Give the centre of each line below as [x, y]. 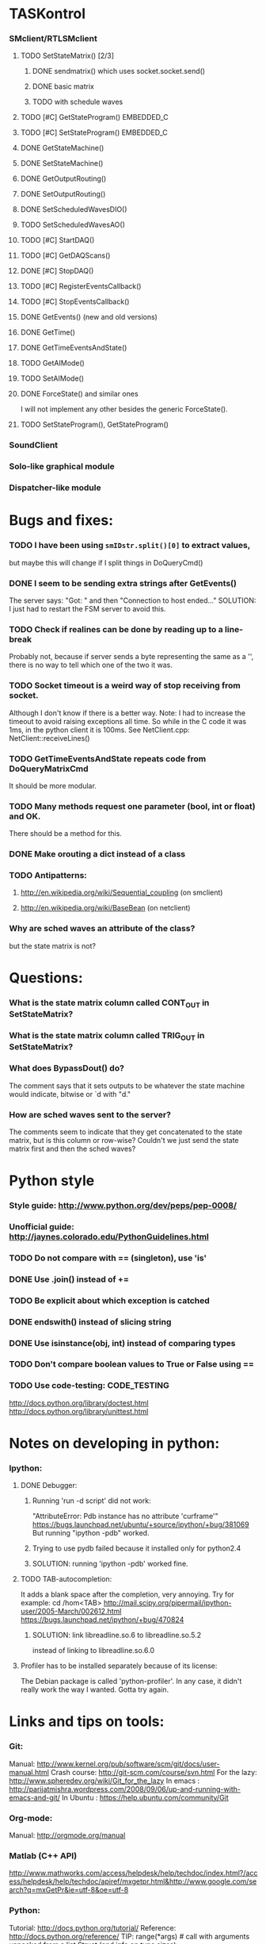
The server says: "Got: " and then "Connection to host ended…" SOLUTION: [133, 600]
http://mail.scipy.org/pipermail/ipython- [167, 1603]
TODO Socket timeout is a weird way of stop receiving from [125, 685]
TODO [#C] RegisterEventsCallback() [81, 286]
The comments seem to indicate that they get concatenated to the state [126, 1132]
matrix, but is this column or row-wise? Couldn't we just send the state [124, 1140]
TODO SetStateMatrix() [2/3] [67, 56]
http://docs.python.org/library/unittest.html [79, 1411]
